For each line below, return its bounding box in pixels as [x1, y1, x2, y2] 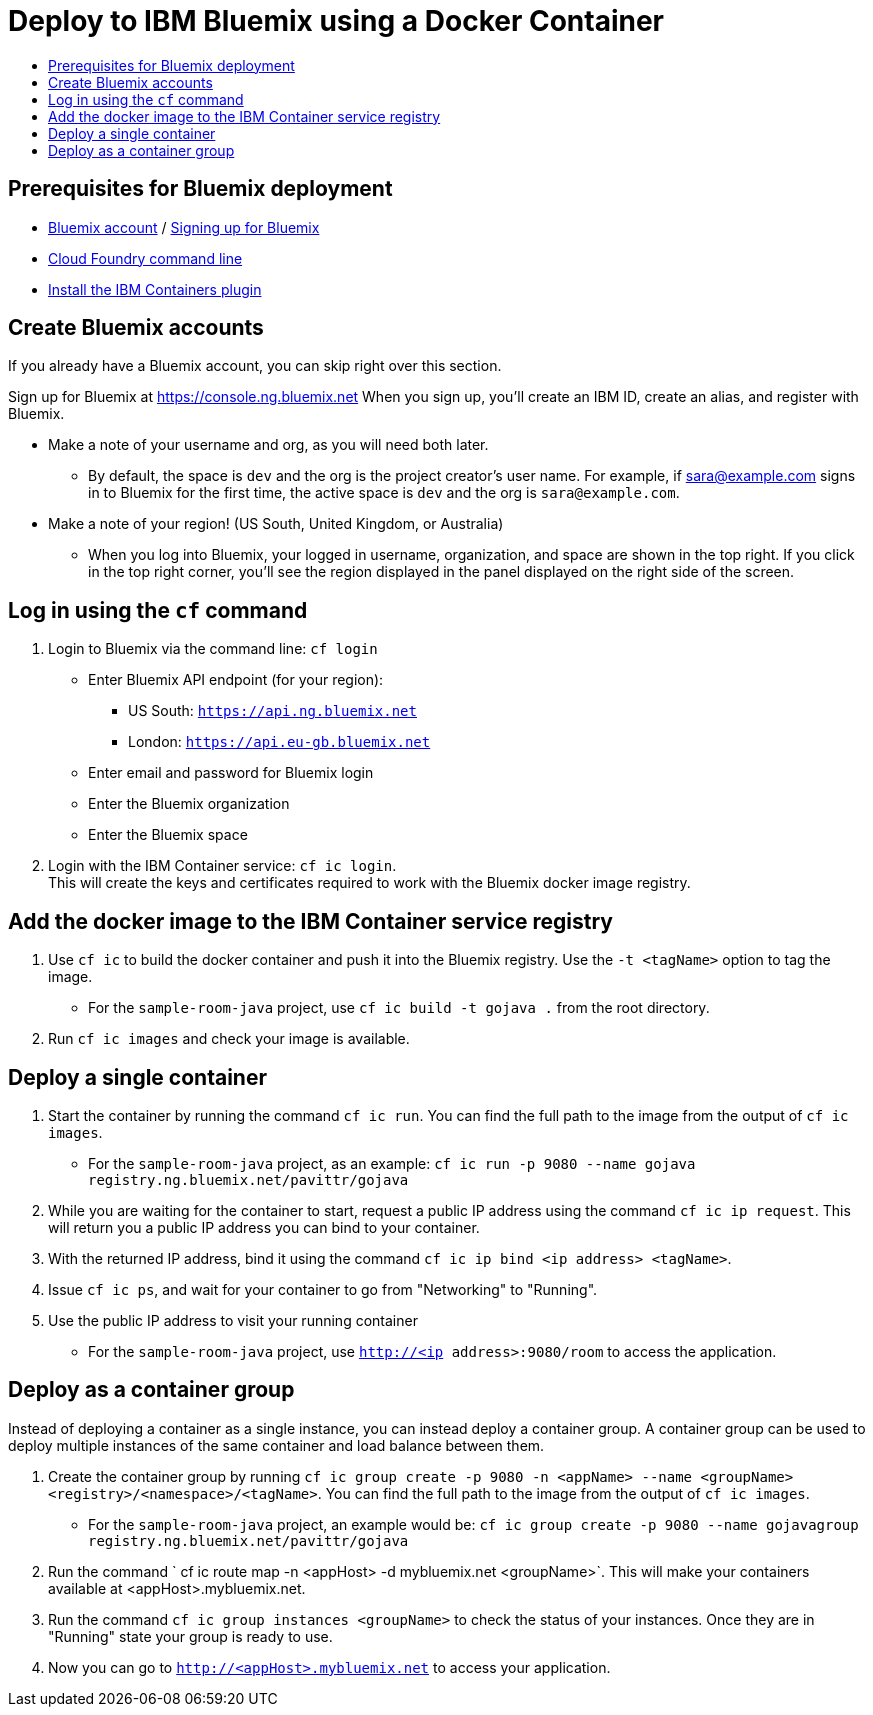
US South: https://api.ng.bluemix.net [128, 702, 417, 720]
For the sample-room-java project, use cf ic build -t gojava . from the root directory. [88, 999, 710, 1017]
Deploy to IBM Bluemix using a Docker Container [8, 4, 665, 38]
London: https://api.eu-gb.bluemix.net [128, 733, 431, 751]
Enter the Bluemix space [88, 826, 248, 844]
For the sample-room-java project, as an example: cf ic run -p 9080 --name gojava [88, 1154, 696, 1172]
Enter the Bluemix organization [88, 795, 290, 813]
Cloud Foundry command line [48, 249, 243, 267]
